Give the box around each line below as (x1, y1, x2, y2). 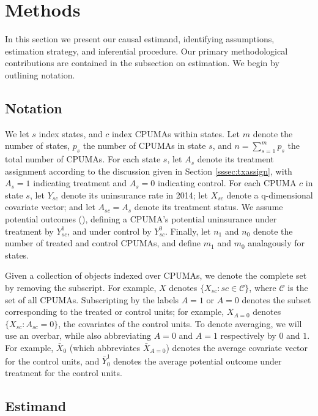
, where (249, 281, 276, 294)
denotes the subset (242, 293, 311, 306)
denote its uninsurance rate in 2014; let (61, 188, 208, 201)
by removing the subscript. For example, (5, 281, 157, 294)
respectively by (220, 329, 276, 342)
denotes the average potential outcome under (113, 354, 282, 367)
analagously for (248, 236, 305, 249)
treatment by (5, 224, 54, 237)
